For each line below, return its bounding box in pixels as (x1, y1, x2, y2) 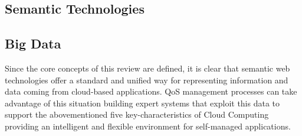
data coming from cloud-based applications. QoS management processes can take (5, 85, 297, 98)
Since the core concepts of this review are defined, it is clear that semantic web (5, 61, 290, 74)
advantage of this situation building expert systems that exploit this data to (5, 96, 280, 109)
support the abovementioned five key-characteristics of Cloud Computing (5, 108, 269, 121)
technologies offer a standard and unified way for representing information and (5, 73, 288, 86)
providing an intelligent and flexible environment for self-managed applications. (5, 119, 291, 132)
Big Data (5, 34, 61, 53)
